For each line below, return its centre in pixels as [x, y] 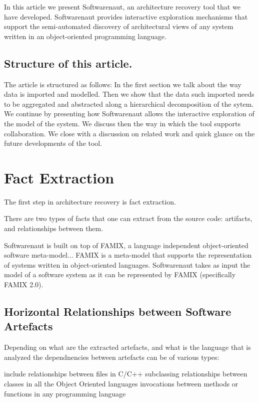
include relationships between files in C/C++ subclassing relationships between [126, 374]
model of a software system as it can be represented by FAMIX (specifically [120, 274]
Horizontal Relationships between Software [118, 311]
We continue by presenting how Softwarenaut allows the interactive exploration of [129, 114]
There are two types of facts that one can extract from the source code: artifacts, [128, 218]
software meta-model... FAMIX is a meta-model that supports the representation [128, 255]
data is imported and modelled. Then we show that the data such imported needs [129, 94]
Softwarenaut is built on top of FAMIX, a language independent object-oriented [126, 245]
